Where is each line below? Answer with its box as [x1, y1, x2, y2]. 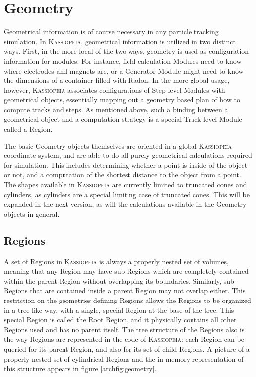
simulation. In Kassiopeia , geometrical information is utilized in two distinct [4, 36, 236, 46]
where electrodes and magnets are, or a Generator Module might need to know [4, 65, 244, 75]
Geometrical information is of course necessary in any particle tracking [4, 26, 219, 37]
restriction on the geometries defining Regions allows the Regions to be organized [4, 295, 251, 305]
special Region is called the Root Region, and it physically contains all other [4, 314, 237, 325]
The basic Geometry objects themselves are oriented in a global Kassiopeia [4, 140, 232, 151]
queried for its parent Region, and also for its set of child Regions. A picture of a [4, 343, 250, 354]
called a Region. [4, 124, 53, 134]
